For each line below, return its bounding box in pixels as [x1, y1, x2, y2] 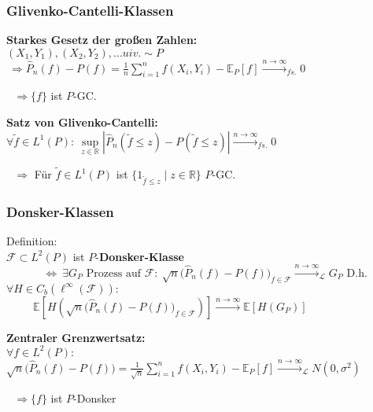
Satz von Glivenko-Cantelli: [6, 114, 158, 130]
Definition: [6, 233, 57, 248]
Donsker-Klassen [6, 201, 114, 221]
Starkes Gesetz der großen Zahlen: [6, 31, 198, 48]
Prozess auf [86, 267, 141, 279]
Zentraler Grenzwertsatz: [6, 329, 146, 345]
